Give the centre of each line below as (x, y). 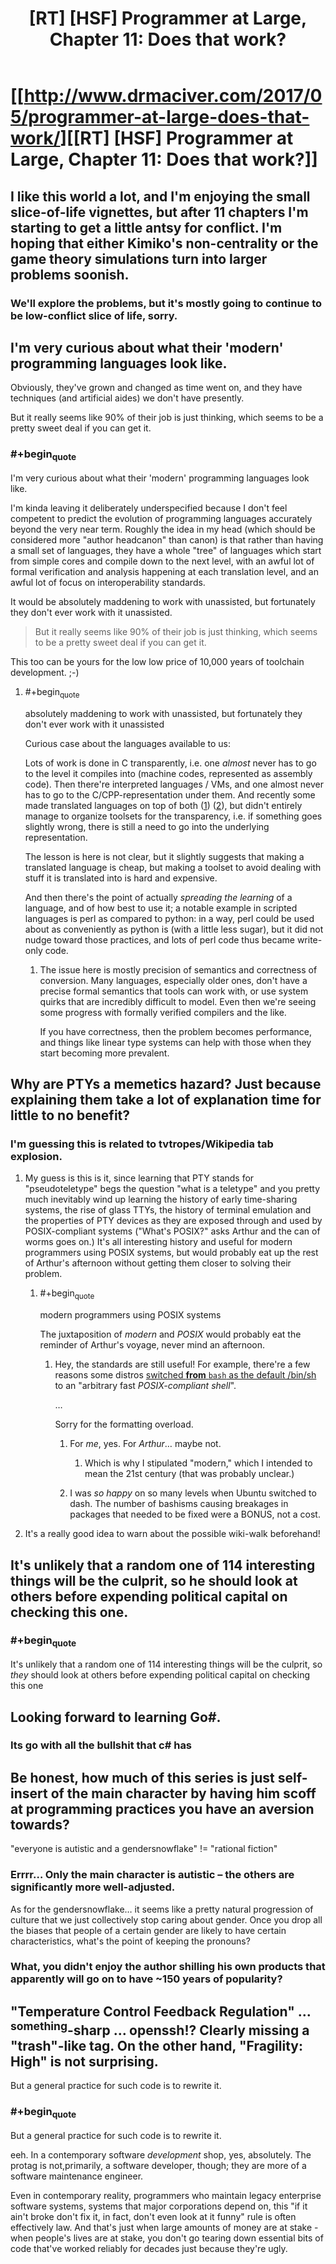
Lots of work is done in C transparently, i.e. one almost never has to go (170, 763)
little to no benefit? (70, 1115)
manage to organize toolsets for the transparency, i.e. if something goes (173, 816)
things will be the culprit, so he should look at (154, 1580)
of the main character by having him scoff (183, 1793)
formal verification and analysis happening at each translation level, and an (164, 571)
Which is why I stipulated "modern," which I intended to (198, 1463)
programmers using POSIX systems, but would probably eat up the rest (171, 1253)
